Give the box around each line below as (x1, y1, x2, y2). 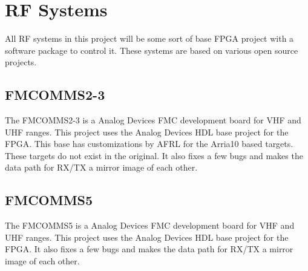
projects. (5, 56, 37, 68)
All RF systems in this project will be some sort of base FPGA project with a (5, 32, 294, 45)
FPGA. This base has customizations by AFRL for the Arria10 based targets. (5, 137, 293, 150)
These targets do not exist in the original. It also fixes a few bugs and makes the (5, 149, 303, 162)
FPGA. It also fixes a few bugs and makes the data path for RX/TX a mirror (5, 243, 293, 255)
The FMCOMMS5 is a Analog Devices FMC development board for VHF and (5, 219, 295, 232)
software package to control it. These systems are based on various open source (5, 44, 298, 56)
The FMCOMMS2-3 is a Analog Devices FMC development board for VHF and (5, 114, 301, 126)
